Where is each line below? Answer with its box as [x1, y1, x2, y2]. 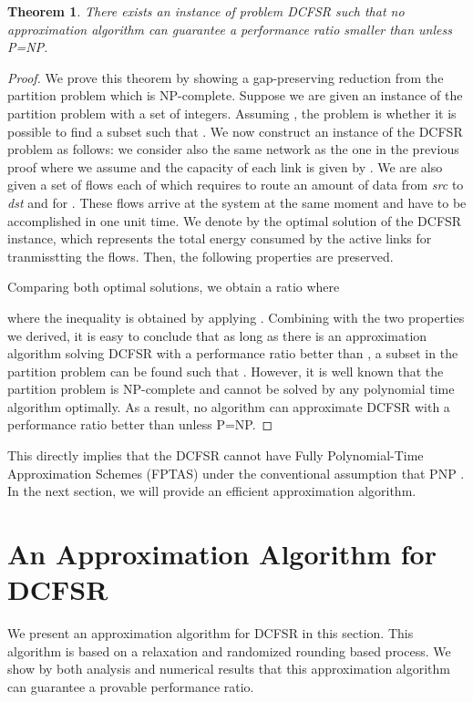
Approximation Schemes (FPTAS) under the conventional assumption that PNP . [7, 463, 465, 482]
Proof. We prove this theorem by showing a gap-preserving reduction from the [7, 67, 444, 87]
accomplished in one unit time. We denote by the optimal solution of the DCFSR [7, 211, 462, 230]
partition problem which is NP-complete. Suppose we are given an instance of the [7, 86, 463, 105]
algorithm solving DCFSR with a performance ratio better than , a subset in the [7, 344, 458, 363]
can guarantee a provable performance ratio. [7, 676, 254, 696]
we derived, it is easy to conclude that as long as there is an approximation [7, 325, 427, 345]
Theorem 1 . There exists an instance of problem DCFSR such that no [7, 2, 405, 20]
